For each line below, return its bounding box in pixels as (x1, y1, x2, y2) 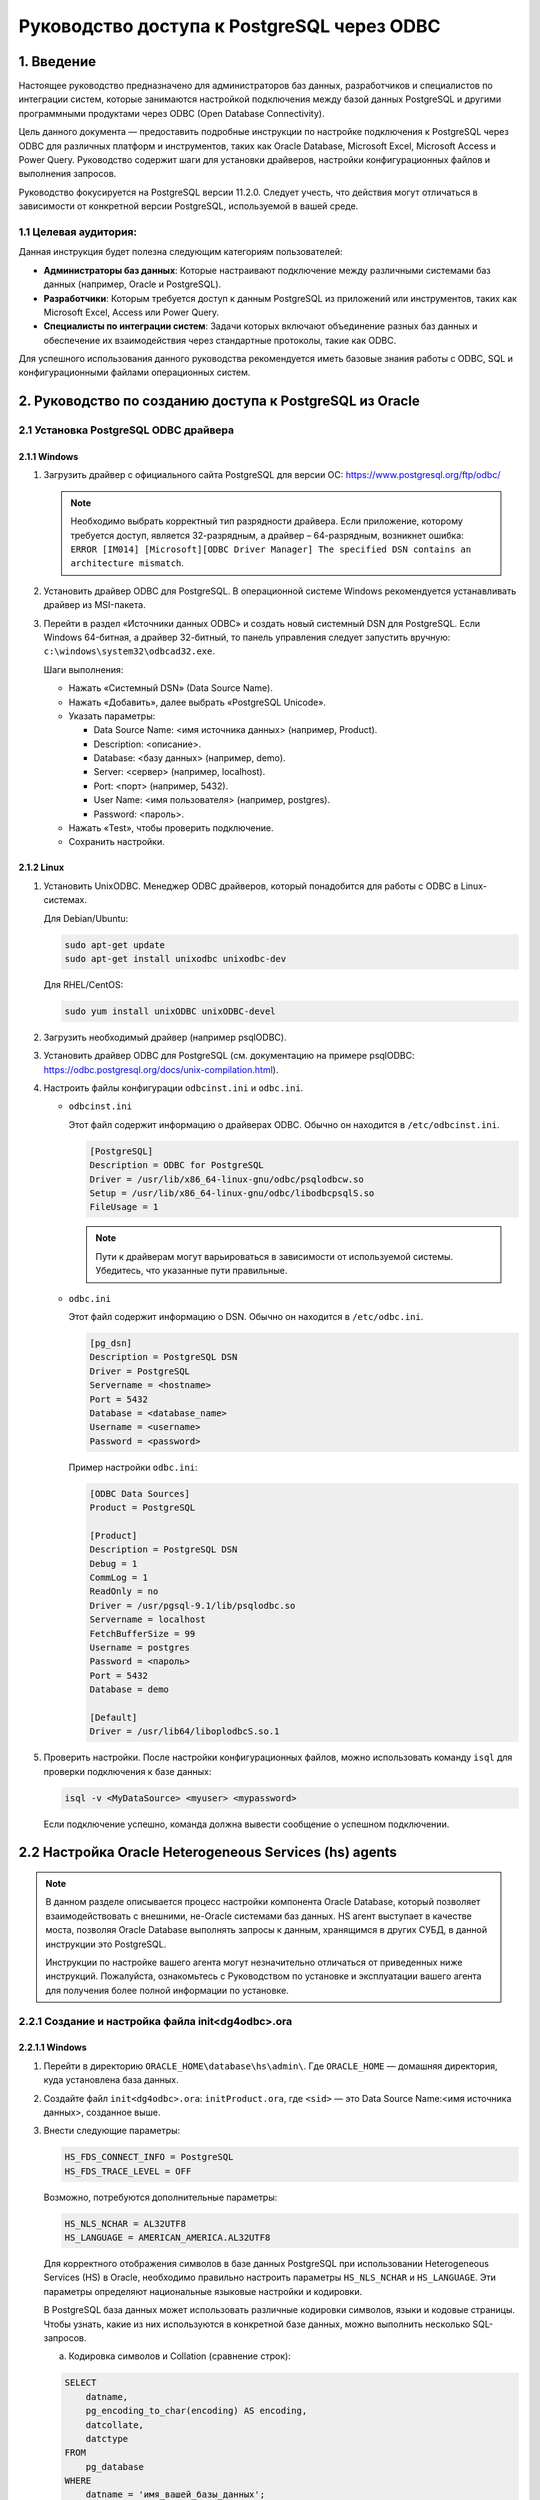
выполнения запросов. (18, 168, 117, 180)
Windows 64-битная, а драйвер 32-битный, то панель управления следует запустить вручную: (43, 631, 451, 643)
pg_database (85, 2461, 145, 2472)
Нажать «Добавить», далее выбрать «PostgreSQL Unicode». (68, 696, 327, 708)
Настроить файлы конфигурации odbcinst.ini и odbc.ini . (43, 1082, 304, 1094)
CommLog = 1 (89, 1571, 149, 1583)
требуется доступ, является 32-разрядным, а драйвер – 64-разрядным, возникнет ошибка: (70, 529, 464, 541)
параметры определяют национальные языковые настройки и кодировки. (43, 2285, 363, 2297)
